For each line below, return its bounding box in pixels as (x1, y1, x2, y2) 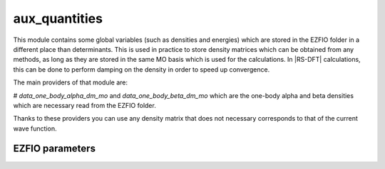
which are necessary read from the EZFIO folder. (13, 101, 156, 109)
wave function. (13, 124, 57, 133)
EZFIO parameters (13, 143, 96, 155)
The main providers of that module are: (13, 78, 128, 87)
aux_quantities (13, 11, 103, 26)
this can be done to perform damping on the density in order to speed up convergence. (13, 65, 270, 74)
